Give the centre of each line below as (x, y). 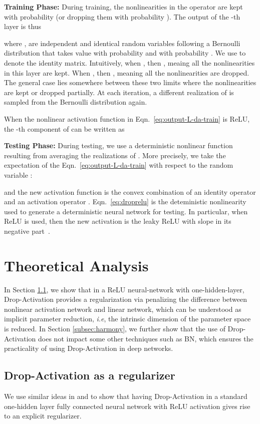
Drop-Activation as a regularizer (90, 375)
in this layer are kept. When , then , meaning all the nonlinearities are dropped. (127, 72)
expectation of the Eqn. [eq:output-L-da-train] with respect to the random (119, 165)
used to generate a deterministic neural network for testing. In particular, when (126, 211)
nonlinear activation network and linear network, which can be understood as (123, 309)
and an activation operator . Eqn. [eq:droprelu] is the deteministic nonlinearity (125, 201)
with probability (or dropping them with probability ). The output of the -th (122, 16)
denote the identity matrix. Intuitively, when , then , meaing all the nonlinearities (129, 62)
